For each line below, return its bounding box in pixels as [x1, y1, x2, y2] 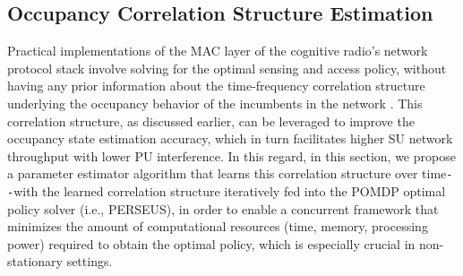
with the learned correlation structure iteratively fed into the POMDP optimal [13, 182, 446, 201]
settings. [66, 252, 113, 271]
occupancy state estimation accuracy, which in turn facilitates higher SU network [7, 129, 453, 148]
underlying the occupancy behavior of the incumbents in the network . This [7, 93, 423, 112]
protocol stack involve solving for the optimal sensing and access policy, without [7, 58, 447, 77]
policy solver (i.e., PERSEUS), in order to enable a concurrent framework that [7, 199, 439, 218]
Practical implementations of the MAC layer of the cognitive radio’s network [7, 41, 428, 60]
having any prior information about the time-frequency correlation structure [7, 76, 425, 95]
